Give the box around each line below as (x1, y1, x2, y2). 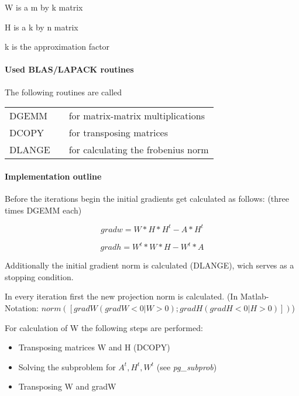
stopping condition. (5, 270, 74, 283)
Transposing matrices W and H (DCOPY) (18, 341, 170, 353)
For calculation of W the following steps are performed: (5, 321, 203, 333)
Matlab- (240, 290, 269, 302)
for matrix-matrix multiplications (68, 109, 205, 123)
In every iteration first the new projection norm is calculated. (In (5, 290, 238, 302)
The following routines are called (5, 85, 122, 98)
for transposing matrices (68, 126, 168, 140)
